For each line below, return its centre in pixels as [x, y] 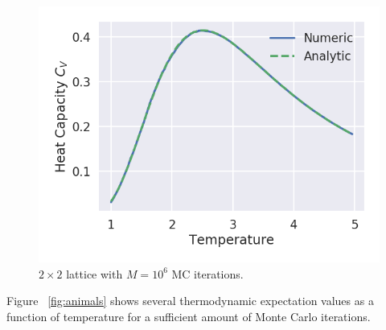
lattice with [94, 273]
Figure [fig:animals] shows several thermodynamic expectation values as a [190, 301]
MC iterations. [207, 273]
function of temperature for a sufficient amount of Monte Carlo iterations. [189, 316]
